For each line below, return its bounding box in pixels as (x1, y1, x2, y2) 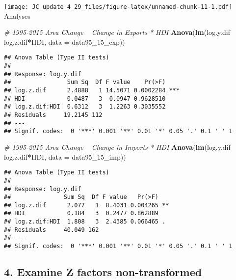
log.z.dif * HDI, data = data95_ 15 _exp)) (4, 36, 125, 47)
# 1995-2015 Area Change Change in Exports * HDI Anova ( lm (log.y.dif (4, 27, 230, 37)
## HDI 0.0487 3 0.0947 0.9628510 (4, 95, 166, 102)
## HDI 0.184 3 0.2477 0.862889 (4, 210, 158, 217)
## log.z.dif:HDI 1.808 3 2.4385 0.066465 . (4, 218, 166, 225)
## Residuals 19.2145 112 (4, 112, 103, 119)
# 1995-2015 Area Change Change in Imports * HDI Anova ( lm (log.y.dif (4, 142, 231, 152)
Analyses (4, 10, 30, 21)
